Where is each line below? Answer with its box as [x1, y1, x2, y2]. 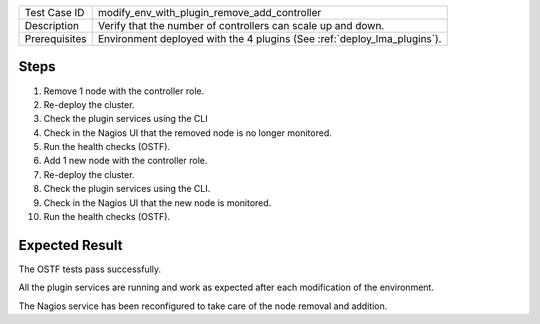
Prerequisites [24, 32, 87, 45]
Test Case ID [24, 6, 85, 19]
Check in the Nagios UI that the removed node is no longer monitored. [43, 126, 332, 139]
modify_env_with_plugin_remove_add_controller [97, 6, 322, 19]
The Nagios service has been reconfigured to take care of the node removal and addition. [18, 300, 388, 312]
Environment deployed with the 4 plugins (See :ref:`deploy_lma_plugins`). [97, 32, 442, 45]
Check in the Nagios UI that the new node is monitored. [43, 196, 272, 209]
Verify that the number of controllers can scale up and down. [97, 19, 385, 32]
